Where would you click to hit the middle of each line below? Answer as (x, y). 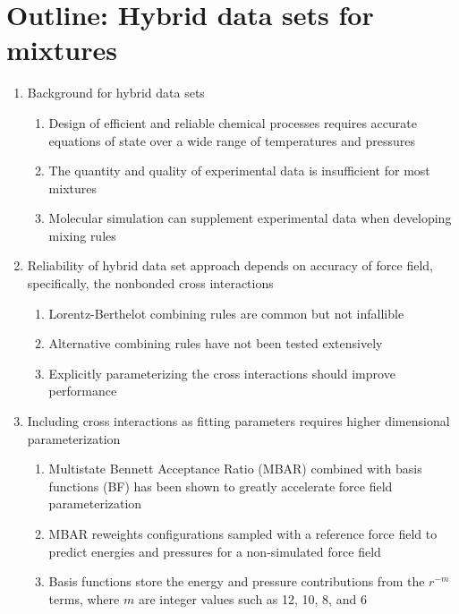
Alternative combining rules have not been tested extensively (216, 343)
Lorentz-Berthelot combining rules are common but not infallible (226, 313)
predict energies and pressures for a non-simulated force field (215, 551)
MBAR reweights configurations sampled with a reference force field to (243, 533)
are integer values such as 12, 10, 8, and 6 (252, 598)
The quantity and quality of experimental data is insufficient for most (239, 171)
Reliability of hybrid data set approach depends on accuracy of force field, (230, 265)
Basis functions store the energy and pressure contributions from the (237, 581)
